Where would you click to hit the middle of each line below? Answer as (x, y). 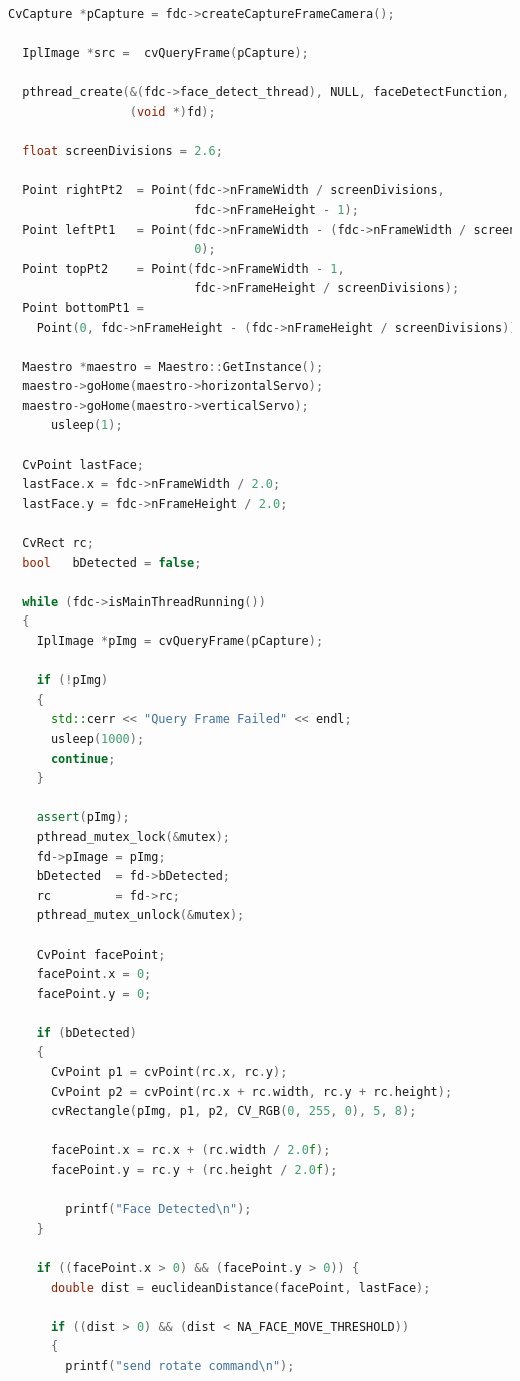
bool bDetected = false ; (112, 562)
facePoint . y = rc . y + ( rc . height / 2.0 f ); (194, 1170)
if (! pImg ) (72, 680)
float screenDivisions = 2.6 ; (122, 151)
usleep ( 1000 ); (97, 738)
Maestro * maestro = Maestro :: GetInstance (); (173, 366)
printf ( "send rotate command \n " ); (180, 1365)
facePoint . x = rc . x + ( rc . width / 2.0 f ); (190, 1150)
